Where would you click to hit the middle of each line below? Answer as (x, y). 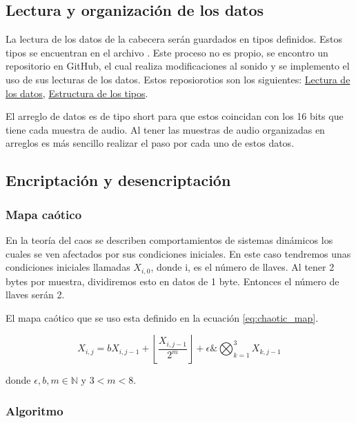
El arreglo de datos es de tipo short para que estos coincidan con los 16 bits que (175, 116)
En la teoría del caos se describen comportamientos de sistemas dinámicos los (169, 239)
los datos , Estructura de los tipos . (77, 93)
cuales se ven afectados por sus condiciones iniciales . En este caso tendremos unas (178, 253)
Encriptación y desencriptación (118, 180)
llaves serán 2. (35, 295)
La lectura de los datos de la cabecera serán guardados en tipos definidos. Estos (174, 39)
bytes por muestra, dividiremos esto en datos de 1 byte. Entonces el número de (172, 281)
